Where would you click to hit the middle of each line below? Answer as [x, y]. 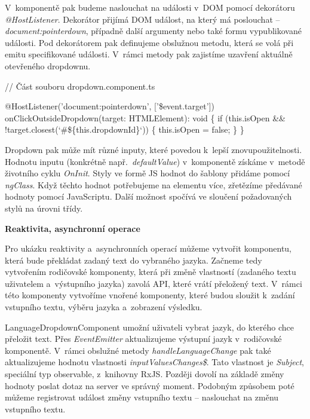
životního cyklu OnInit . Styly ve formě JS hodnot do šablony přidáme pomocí [148, 173]
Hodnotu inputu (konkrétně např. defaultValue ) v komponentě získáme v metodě [155, 161]
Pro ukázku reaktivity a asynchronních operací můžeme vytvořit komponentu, [148, 248]
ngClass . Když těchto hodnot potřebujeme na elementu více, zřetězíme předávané [154, 184]
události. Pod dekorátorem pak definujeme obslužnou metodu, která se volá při [149, 42]
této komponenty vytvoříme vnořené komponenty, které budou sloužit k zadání [150, 295]
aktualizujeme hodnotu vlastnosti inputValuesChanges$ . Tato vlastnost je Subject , [154, 362]
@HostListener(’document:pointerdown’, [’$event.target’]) [110, 106]
